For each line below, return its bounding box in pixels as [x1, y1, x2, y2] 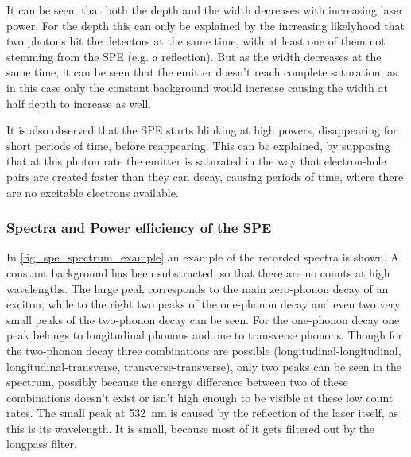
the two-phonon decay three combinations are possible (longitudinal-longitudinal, [6, 342, 401, 358]
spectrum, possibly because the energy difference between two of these [6, 374, 348, 390]
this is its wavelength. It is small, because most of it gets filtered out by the [6, 420, 374, 436]
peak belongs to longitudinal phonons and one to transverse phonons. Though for [6, 327, 403, 343]
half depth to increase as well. [6, 95, 152, 111]
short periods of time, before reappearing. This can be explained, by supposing [6, 137, 390, 153]
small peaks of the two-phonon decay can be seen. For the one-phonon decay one [6, 311, 400, 327]
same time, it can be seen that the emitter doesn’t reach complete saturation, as [6, 64, 397, 80]
